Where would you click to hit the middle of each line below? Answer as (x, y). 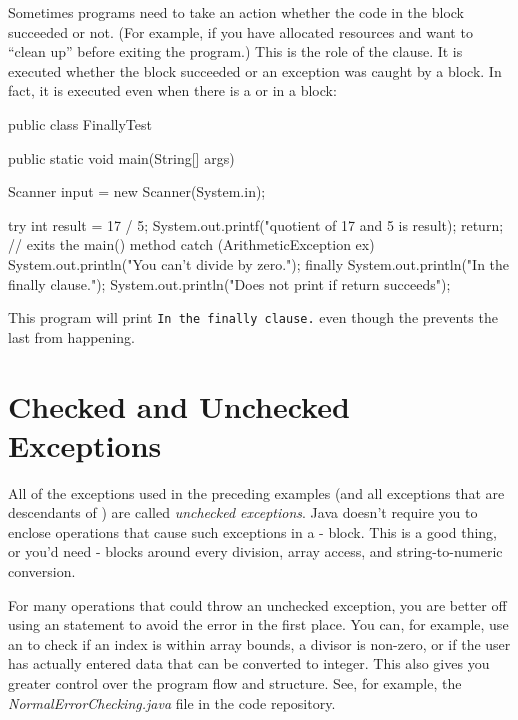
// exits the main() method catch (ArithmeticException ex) (191, 244)
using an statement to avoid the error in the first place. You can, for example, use (258, 624)
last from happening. (71, 336)
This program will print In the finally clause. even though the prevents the (253, 317)
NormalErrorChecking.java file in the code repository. (172, 702)
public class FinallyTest (80, 123)
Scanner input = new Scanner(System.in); (137, 191)
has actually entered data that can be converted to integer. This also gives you (249, 663)
